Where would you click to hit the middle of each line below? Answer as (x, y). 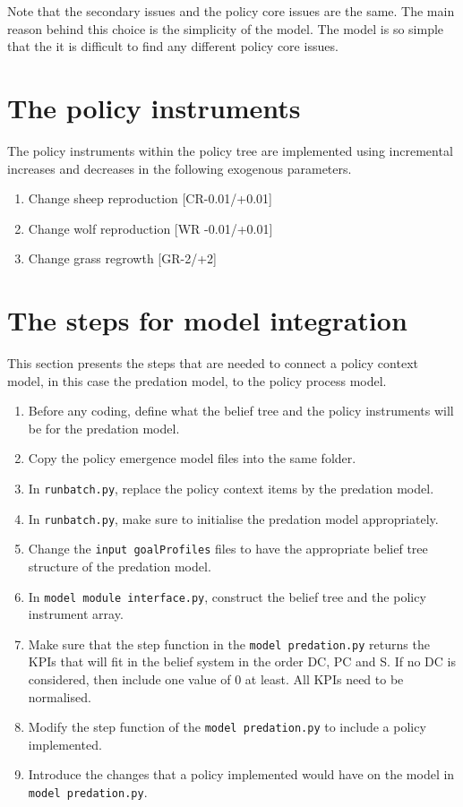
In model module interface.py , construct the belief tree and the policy (227, 596)
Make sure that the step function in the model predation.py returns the (229, 644)
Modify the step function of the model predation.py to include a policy (227, 727)
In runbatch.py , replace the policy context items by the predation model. (231, 488)
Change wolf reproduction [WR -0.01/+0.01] (150, 228)
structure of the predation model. (120, 566)
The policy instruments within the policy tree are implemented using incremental (230, 150)
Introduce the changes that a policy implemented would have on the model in (241, 774)
